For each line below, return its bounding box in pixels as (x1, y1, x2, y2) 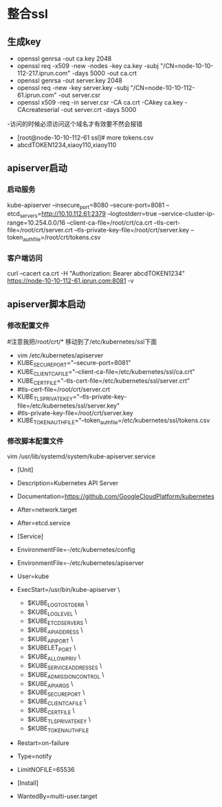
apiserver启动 (7, 162, 67, 174)
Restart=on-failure (16, 739, 70, 747)
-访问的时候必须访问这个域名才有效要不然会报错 (7, 120, 143, 128)
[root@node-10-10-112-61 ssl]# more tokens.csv (16, 133, 154, 142)
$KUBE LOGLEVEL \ (27, 608, 78, 617)
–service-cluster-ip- (158, 210, 215, 218)
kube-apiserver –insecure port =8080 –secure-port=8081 (7, 201, 165, 210)
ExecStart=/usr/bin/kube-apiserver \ (16, 586, 120, 594)
